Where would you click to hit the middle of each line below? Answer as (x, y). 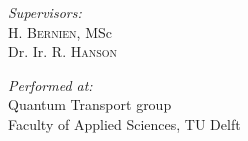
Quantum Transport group (90, 104)
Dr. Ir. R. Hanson (63, 51)
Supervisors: (45, 12)
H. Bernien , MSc (60, 31)
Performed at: (50, 84)
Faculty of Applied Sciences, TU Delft (124, 123)
